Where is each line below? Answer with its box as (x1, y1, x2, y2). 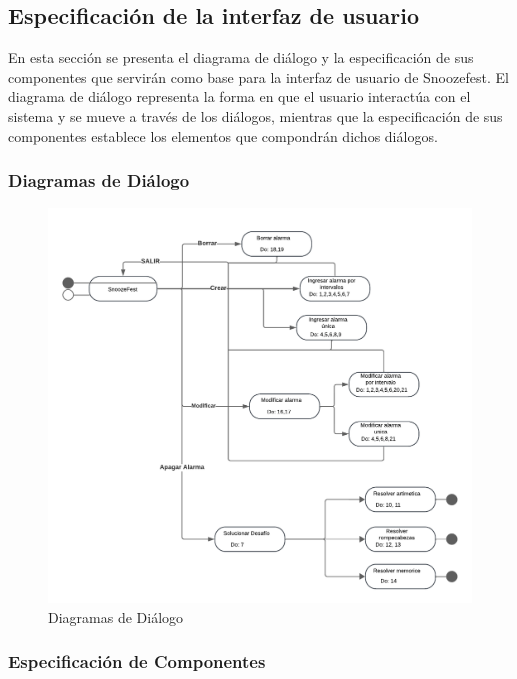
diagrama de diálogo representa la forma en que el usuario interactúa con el (8, 86, 471, 107)
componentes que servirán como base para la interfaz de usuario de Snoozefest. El (8, 66, 509, 87)
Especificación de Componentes (8, 649, 266, 674)
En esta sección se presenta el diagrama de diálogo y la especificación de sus (8, 47, 474, 68)
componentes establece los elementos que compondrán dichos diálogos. (8, 125, 438, 146)
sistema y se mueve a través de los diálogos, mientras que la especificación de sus (8, 105, 503, 126)
